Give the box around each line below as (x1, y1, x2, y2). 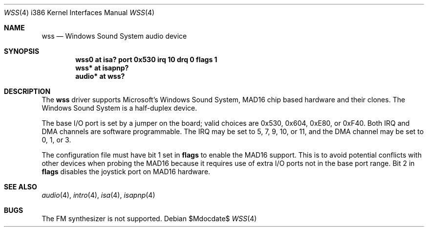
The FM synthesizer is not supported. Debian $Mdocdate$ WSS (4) (42, 214, 257, 223)
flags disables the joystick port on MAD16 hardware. (42, 167, 211, 176)
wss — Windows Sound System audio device (42, 32, 187, 40)
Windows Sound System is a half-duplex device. (42, 104, 197, 112)
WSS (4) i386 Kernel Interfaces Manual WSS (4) (4, 8, 155, 17)
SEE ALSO (4, 183, 37, 191)
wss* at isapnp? (75, 64, 129, 72)
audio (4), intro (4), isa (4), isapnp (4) (42, 191, 155, 199)
